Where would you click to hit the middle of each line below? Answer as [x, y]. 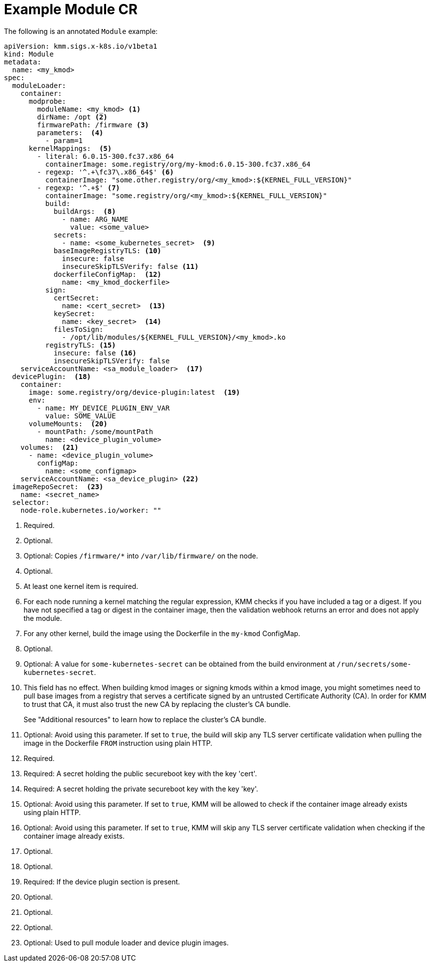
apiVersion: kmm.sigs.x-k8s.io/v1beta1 [81, 46]
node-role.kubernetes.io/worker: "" [91, 510]
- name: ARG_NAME [95, 219]
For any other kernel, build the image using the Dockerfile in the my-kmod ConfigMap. [162, 633]
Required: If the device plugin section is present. [102, 881]
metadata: [23, 62]
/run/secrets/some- [374, 664]
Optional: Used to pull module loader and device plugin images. [126, 942]
